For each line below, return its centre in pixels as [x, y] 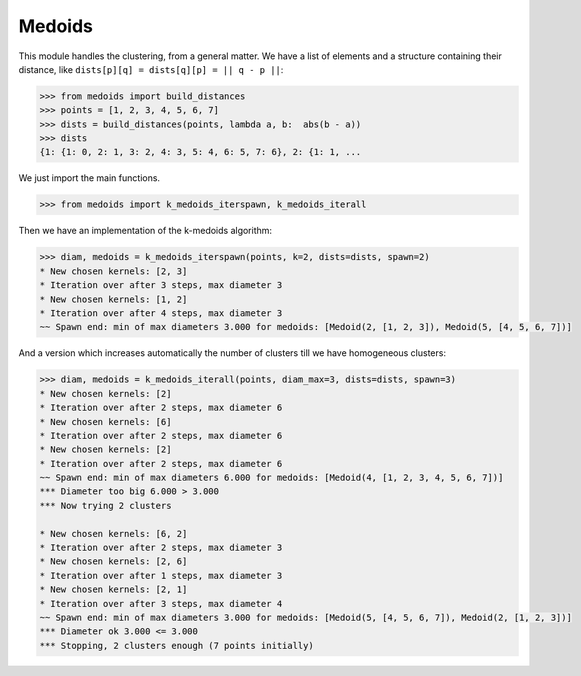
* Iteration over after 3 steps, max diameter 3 [161, 285]
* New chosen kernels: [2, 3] [113, 271]
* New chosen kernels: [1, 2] [113, 299]
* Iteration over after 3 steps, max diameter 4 [161, 603]
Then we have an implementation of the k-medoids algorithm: [145, 231]
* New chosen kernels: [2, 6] [113, 561]
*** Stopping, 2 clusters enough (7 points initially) [176, 645]
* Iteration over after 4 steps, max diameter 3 [161, 313]
